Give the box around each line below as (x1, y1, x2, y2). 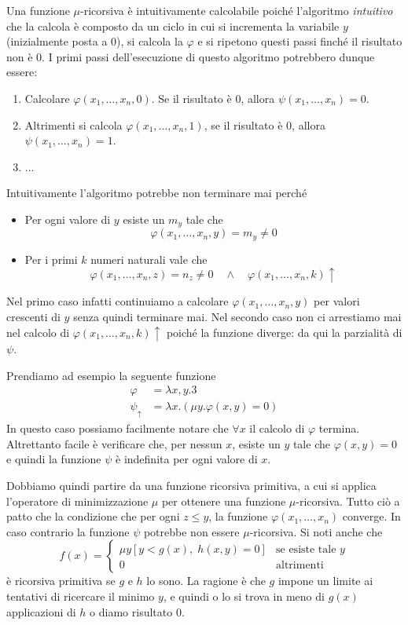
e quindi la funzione (6, 451, 101, 467)
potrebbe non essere (143, 523, 240, 539)
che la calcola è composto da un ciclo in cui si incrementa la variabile (6, 17, 340, 34)
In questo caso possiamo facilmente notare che (6, 420, 229, 437)
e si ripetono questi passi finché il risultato (197, 33, 402, 49)
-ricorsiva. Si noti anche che (249, 523, 383, 539)
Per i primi (24, 250, 78, 267)
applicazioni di (6, 603, 76, 620)
